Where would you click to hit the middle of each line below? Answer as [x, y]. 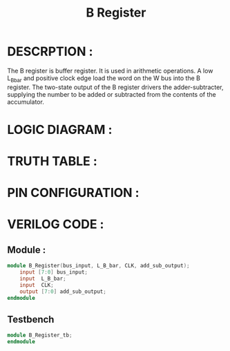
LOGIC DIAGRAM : [60, 130]
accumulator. [26, 102]
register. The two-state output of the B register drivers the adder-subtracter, [115, 87]
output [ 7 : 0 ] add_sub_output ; [63, 292]
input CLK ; [37, 285]
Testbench [31, 319]
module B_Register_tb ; [40, 335]
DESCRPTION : [50, 51]
